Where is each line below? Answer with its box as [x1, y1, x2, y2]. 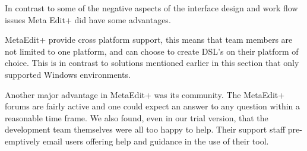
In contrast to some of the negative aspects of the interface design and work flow [5, 2, 298, 14]
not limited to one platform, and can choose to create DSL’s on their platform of [5, 45, 299, 57]
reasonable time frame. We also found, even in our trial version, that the [5, 111, 268, 124]
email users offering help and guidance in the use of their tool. [43, 134, 269, 147]
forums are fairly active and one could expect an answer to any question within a [5, 100, 300, 112]
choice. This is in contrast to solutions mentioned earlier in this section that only [5, 56, 299, 69]
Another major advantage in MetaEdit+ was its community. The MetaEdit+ [5, 88, 285, 100]
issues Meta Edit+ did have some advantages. [5, 13, 171, 26]
